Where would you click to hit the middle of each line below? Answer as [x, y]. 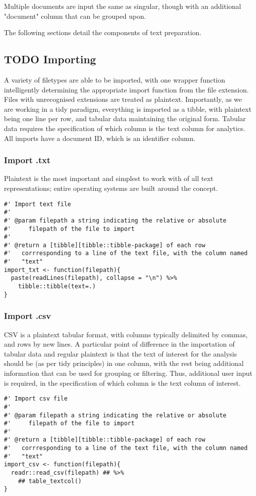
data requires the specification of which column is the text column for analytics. [125, 128]
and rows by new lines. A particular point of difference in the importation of [119, 344]
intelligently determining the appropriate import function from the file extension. [127, 89]
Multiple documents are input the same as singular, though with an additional [123, 6]
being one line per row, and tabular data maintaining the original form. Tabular [125, 118]
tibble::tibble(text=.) [57, 287]
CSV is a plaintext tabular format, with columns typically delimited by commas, [126, 334]
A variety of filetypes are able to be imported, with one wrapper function [115, 79]
